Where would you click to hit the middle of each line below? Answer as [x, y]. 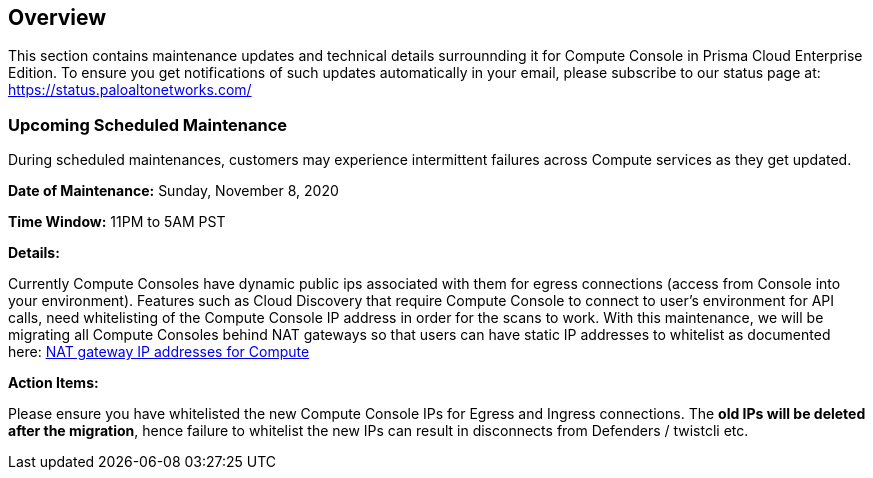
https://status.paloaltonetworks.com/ [130, 90]
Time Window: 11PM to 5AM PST [117, 222]
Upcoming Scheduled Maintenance [148, 124]
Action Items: [53, 383]
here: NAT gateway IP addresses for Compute [159, 352]
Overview [57, 17]
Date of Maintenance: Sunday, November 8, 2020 [173, 191]
